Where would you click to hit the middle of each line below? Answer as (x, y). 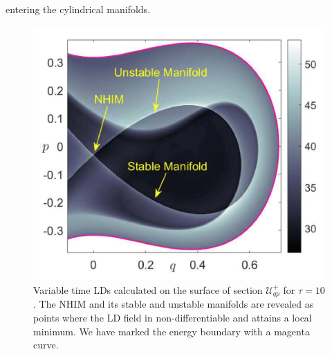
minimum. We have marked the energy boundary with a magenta (172, 331)
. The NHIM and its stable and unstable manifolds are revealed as (174, 304)
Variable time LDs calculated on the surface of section (148, 289)
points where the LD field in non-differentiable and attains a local (173, 317)
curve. (46, 345)
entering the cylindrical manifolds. (78, 9)
